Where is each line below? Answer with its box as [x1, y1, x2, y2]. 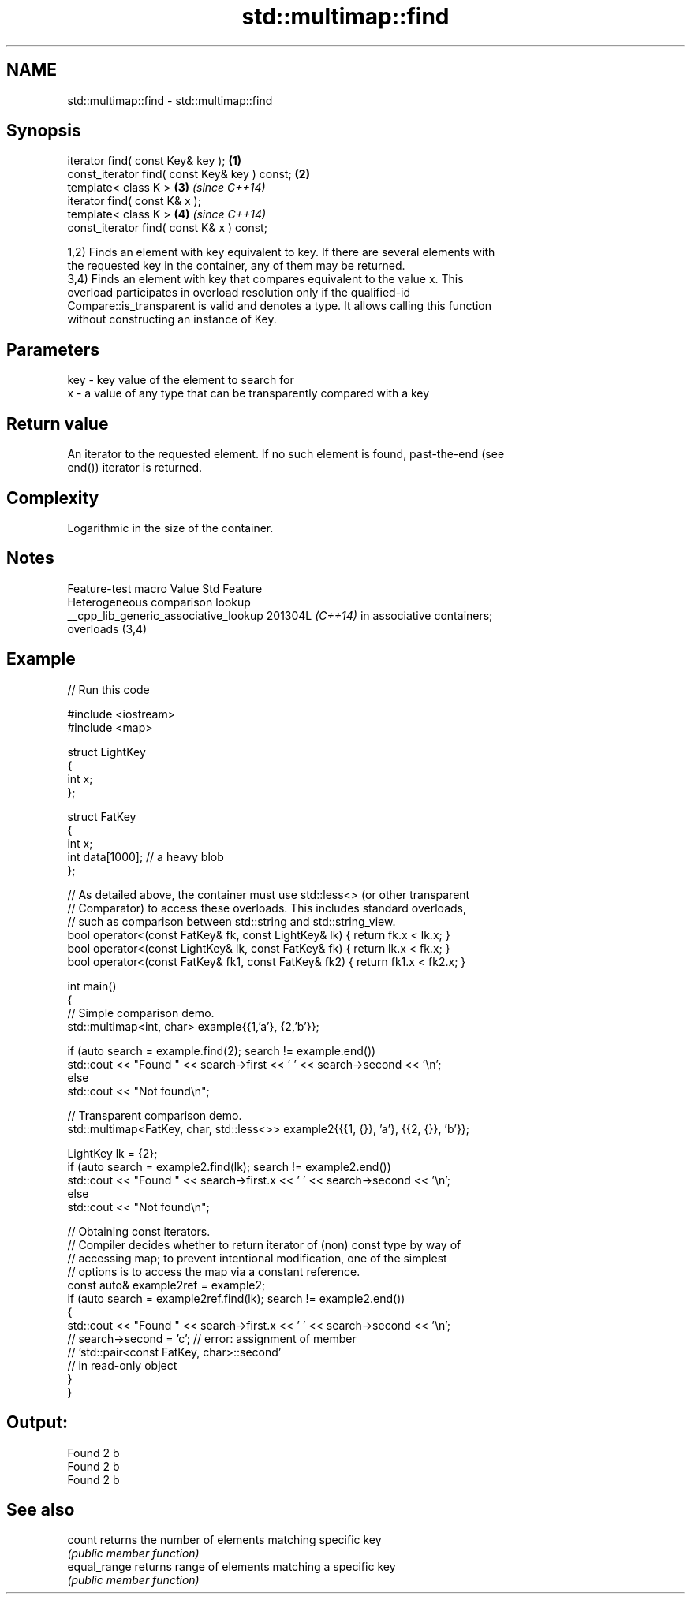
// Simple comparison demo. [67, 1005, 215, 1020]
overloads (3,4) [67, 621, 148, 636]
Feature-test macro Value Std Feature [67, 581, 263, 595]
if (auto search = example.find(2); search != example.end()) [67, 1043, 376, 1057]
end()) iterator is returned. [67, 461, 203, 475]
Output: [6, 1412, 68, 1433]
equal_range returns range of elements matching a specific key [67, 1560, 396, 1574]
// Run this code [67, 682, 150, 696]
